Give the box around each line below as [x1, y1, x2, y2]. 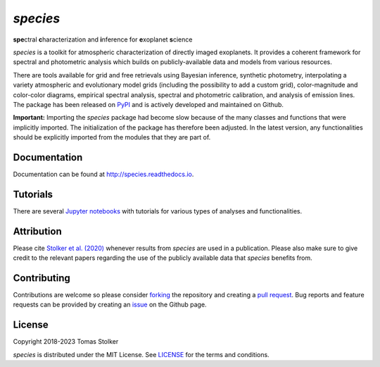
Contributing [13, 272, 70, 284]
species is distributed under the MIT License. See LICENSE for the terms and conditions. [13, 350, 270, 359]
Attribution [13, 225, 63, 237]
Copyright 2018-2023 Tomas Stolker [13, 337, 119, 346]
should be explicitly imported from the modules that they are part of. [13, 133, 211, 142]
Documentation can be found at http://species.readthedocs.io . [13, 170, 194, 178]
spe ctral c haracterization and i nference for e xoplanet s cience [13, 35, 193, 44]
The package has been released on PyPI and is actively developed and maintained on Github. [13, 100, 284, 108]
